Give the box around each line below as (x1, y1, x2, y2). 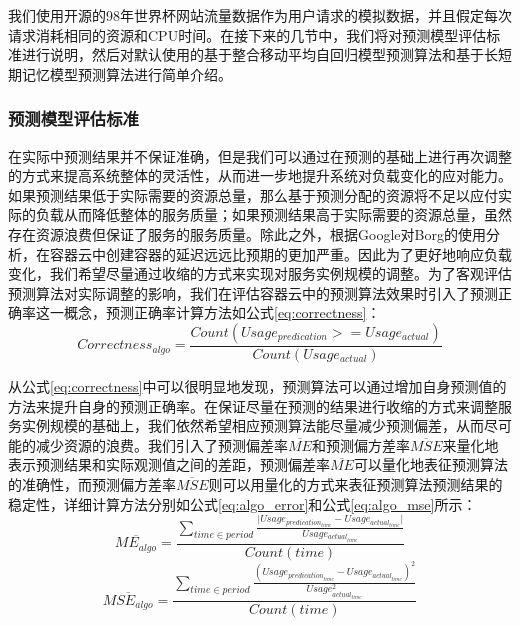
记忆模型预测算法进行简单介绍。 (21, 63, 232, 84)
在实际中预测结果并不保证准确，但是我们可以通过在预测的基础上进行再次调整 (8, 145, 512, 166)
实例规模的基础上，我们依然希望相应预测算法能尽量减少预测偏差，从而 (21, 415, 484, 436)
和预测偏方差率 (311, 434, 410, 455)
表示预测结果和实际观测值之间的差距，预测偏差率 (8, 454, 330, 475)
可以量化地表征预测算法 (353, 454, 508, 475)
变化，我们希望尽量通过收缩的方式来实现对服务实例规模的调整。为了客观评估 (8, 263, 512, 284)
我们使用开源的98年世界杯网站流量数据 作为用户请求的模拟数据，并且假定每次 (8, 5, 512, 25)
